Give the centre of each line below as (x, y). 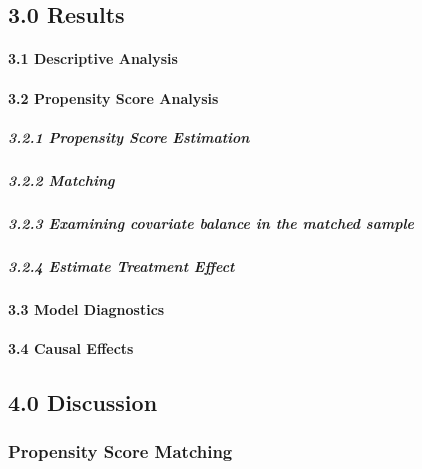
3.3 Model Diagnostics (86, 308)
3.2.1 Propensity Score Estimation (129, 136)
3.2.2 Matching (61, 179)
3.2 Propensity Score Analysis (113, 97)
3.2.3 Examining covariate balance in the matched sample (211, 222)
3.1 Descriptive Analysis (93, 58)
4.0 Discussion (83, 401)
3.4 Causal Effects (71, 347)
